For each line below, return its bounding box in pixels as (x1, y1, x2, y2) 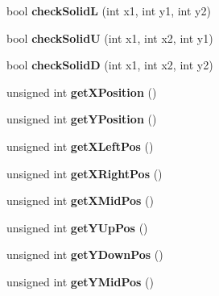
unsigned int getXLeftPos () (6, 137, 154, 154)
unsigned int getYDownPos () (6, 246, 163, 263)
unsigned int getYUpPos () (6, 219, 148, 236)
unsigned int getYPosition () (6, 110, 157, 127)
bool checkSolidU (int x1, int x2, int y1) (6, 29, 213, 46)
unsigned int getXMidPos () (6, 192, 154, 209)
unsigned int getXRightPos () (6, 165, 163, 181)
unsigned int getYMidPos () (6, 273, 154, 290)
